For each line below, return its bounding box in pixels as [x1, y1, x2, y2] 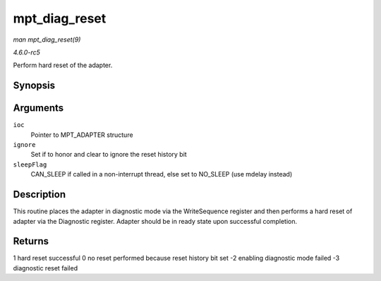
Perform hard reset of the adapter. [13, 61, 113, 70]
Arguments [13, 102, 64, 114]
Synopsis [13, 80, 56, 92]
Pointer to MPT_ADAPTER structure [30, 131, 133, 139]
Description [13, 189, 66, 201]
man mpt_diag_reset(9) [13, 35, 81, 44]
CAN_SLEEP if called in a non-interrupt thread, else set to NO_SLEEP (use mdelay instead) [30, 170, 293, 179]
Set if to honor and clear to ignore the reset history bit [30, 150, 187, 159]
